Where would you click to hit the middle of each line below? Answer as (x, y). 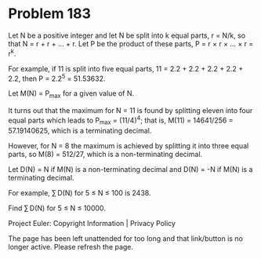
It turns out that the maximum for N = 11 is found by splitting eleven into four (130, 111)
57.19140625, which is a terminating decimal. (80, 130)
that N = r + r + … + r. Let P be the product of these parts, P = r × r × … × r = (131, 43)
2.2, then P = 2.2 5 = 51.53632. (57, 78)
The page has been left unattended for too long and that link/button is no (125, 238)
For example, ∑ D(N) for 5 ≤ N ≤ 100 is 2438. (80, 192)
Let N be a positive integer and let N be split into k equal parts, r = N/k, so (127, 35)
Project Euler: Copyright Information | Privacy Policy (92, 223)
